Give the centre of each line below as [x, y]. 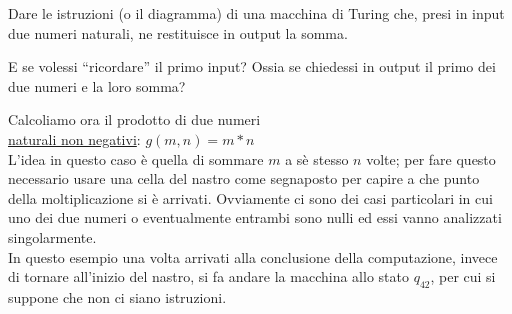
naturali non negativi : [74, 138]
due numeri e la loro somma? [97, 85]
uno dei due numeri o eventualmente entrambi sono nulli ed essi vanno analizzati [255, 217]
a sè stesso [317, 158]
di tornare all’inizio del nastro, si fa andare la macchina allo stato [208, 276]
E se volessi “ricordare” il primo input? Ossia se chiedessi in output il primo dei [252, 66]
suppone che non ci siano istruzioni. [117, 296]
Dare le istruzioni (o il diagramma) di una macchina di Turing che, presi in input [256, 13]
